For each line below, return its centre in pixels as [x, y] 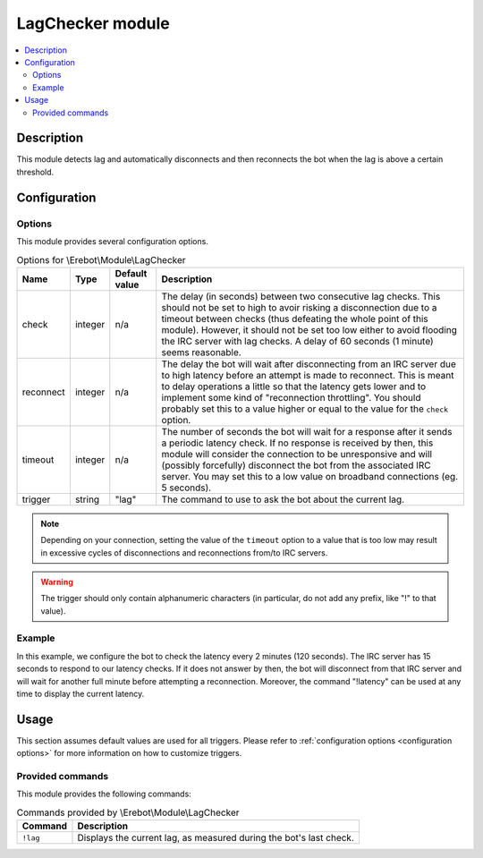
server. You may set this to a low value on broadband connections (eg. [310, 476]
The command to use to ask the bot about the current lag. [283, 499]
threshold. [35, 172]
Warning [57, 582]
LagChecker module [93, 23]
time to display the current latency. [80, 693]
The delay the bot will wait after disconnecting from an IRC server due [309, 364]
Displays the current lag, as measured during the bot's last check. [216, 838]
